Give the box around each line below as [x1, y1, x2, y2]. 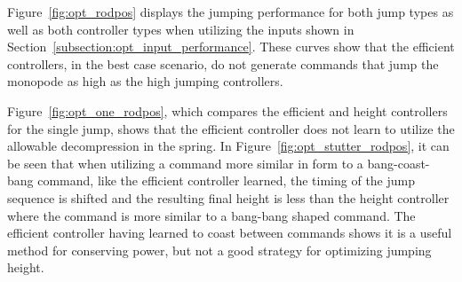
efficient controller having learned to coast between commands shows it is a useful [7, 223, 452, 242]
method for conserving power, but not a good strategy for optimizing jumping [7, 240, 432, 259]
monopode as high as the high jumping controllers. [7, 72, 283, 90]
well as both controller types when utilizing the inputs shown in [7, 20, 354, 38]
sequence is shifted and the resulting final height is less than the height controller [7, 188, 450, 207]
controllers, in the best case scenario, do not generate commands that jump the [7, 54, 439, 73]
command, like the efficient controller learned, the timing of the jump [37, 171, 416, 190]
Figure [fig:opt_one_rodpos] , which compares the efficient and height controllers [7, 101, 448, 120]
